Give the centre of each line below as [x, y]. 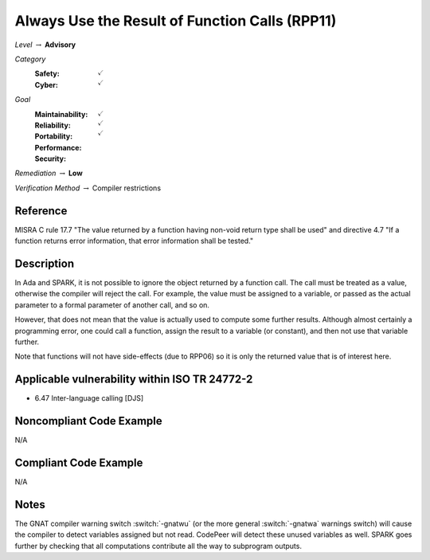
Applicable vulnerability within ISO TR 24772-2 [134, 380]
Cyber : [47, 84]
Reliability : [53, 125]
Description [45, 263]
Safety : [47, 74]
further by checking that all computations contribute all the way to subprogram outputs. [158, 546]
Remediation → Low [49, 173]
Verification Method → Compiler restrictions [88, 188]
